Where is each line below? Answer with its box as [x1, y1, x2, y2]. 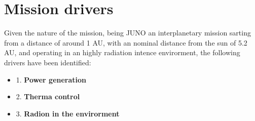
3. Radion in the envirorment [16, 108, 120, 118]
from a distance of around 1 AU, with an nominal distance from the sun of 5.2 [4, 37, 247, 48]
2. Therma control [16, 91, 80, 102]
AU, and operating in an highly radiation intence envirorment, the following [4, 47, 240, 58]
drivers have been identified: [4, 57, 91, 67]
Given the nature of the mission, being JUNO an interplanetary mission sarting [4, 27, 251, 38]
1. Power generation [16, 74, 87, 85]
